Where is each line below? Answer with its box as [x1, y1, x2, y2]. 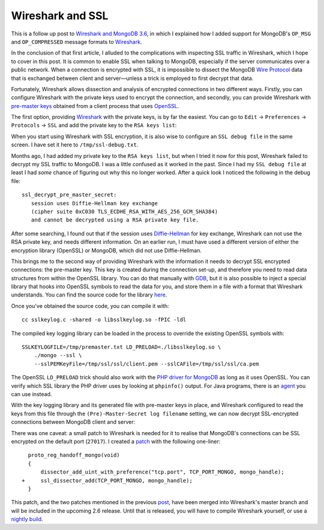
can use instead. [11, 391, 52, 397]
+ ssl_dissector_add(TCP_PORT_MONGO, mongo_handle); [22, 477, 193, 484]
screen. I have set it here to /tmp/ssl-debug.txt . [11, 141, 139, 148]
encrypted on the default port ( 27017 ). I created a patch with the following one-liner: [11, 438, 221, 445]
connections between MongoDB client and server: [11, 418, 136, 426]
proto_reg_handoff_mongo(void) [28, 452, 120, 459]
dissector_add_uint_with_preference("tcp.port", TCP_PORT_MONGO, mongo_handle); [40, 469, 284, 475]
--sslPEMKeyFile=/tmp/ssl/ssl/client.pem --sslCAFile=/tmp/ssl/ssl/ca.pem [34, 360, 259, 367]
